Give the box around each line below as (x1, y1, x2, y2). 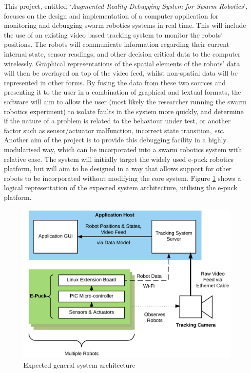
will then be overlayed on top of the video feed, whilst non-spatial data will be (4, 68, 238, 78)
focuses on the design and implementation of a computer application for (4, 10, 219, 20)
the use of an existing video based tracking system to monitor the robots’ (4, 29, 223, 39)
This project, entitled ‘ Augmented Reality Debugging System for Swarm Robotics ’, (4, 1, 248, 11)
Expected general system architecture (23, 359, 135, 370)
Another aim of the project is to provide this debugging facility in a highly (4, 135, 227, 145)
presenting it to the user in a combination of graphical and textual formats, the (4, 87, 241, 97)
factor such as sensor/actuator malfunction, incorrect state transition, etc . (4, 125, 225, 135)
